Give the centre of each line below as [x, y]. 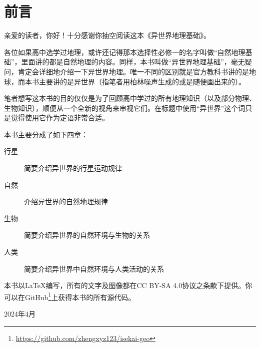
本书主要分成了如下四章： [46, 134]
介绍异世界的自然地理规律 [66, 201]
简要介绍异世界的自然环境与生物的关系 [87, 235]
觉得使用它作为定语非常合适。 [60, 118]
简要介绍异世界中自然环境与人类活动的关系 [94, 268]
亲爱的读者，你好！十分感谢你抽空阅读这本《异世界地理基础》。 [107, 35]
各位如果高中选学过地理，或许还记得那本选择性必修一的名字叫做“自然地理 [125, 52]
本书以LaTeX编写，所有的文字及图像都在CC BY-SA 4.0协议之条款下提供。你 [128, 285]
